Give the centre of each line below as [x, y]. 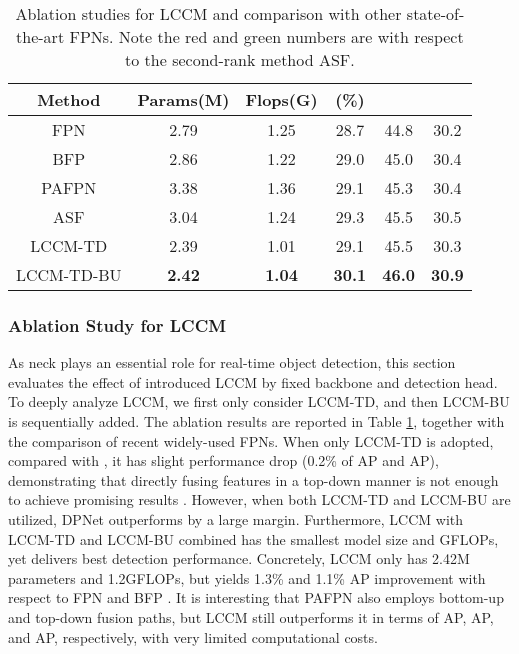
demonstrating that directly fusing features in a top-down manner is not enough [253, 479]
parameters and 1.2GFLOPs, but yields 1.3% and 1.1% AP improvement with [247, 577]
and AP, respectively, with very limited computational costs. [193, 636]
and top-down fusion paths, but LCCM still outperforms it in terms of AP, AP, [251, 616]
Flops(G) [281, 99]
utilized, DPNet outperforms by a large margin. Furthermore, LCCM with [235, 518]
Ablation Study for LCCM [117, 324]
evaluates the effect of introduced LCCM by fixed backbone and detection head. [253, 381]
